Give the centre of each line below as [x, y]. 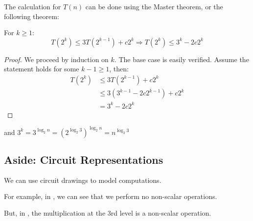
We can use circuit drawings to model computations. [83, 180]
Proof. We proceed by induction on [56, 59]
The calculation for [33, 6]
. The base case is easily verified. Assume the [182, 59]
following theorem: [32, 16]
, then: [119, 69]
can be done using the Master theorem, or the [154, 6]
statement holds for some [42, 69]
